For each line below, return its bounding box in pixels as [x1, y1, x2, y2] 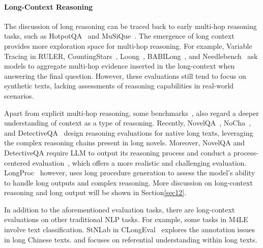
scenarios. [4, 90, 34, 101]
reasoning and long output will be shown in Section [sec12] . [4, 187, 187, 198]
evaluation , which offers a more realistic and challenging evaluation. [32, 157, 247, 168]
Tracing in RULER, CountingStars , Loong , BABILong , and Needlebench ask [4, 50, 258, 61]
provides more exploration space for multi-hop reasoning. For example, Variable [4, 40, 252, 51]
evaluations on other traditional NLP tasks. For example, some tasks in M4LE [4, 214, 248, 225]
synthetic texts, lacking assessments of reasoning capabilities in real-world [4, 80, 234, 91]
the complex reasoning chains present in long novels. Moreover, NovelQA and [4, 137, 245, 148]
